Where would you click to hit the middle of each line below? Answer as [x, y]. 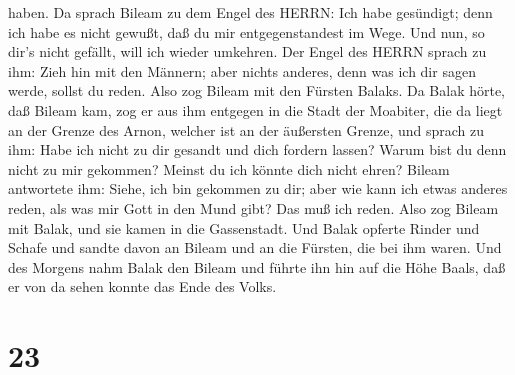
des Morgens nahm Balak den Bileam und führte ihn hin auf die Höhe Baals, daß [257, 266]
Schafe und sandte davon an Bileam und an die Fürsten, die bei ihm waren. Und [255, 247]
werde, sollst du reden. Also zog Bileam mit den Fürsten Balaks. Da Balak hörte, [257, 90]
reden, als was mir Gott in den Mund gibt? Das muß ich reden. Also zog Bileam [253, 207]
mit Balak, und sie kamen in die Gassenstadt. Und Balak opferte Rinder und [244, 227]
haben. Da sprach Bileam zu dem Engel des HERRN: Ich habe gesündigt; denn [250, 12]
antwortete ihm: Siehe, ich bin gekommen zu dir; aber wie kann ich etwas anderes [258, 188]
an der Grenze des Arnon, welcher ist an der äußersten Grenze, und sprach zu [246, 129]
